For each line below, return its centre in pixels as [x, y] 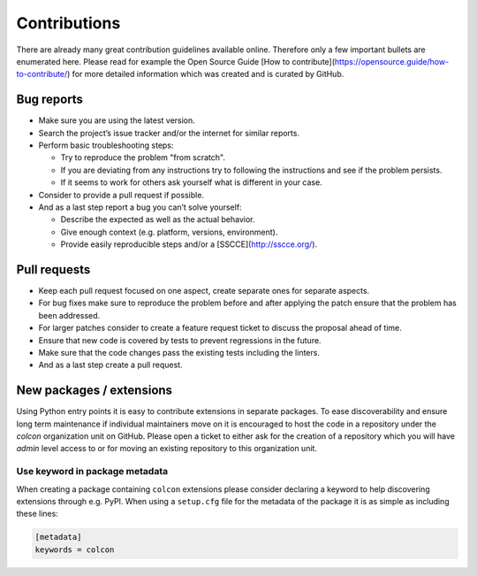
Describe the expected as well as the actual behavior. [158, 219]
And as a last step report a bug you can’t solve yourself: [140, 207]
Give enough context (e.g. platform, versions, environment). [169, 232]
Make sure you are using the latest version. [117, 120]
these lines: [38, 514]
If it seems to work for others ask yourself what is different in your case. [191, 182]
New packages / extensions [94, 391]
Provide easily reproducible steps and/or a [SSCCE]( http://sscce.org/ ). [189, 244]
